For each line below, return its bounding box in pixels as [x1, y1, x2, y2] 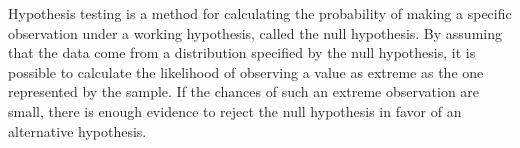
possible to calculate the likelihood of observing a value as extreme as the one [8, 61, 484, 82]
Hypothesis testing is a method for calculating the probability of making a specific [8, 3, 512, 23]
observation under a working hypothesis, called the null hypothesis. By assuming [8, 22, 502, 43]
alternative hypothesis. [8, 120, 147, 141]
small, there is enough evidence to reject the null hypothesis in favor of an [8, 100, 462, 121]
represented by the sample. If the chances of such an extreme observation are [8, 81, 480, 102]
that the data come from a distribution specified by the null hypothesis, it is [8, 42, 476, 63]
